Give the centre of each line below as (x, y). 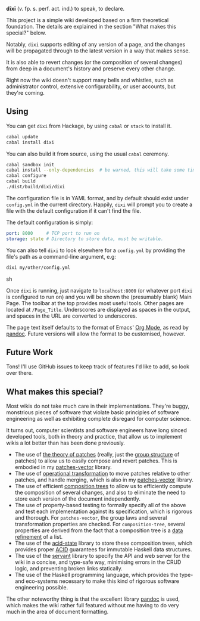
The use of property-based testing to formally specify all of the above (100, 505)
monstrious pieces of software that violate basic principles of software (93, 412)
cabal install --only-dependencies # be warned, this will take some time (102, 170)
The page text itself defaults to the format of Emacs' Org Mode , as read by (98, 327)
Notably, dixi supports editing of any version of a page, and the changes (96, 44)
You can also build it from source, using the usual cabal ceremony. (88, 154)
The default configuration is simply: (50, 222)
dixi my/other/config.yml (38, 268)
